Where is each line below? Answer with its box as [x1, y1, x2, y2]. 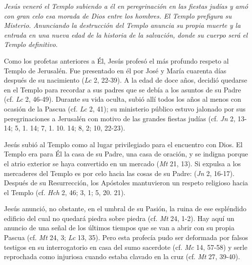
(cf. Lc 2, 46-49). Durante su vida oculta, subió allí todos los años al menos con [4, 94, 241, 104]
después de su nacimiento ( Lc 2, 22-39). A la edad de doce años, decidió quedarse [4, 75, 247, 85]
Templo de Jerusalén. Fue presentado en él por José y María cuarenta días [4, 65, 227, 75]
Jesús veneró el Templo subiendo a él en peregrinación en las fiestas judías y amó [4, 1, 248, 11]
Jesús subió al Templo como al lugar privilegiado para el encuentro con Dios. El [4, 139, 243, 149]
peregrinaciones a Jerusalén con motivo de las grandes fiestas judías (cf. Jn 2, [4, 113, 235, 123]
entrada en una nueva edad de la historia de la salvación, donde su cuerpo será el [4, 29, 248, 40]
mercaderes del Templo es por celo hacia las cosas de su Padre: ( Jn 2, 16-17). [4, 168, 235, 178]
